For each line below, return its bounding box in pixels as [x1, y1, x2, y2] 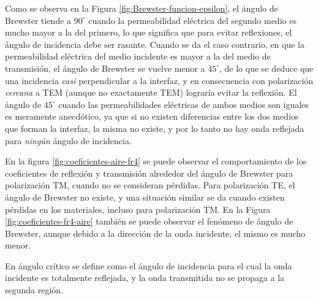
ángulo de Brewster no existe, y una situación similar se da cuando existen [5, 190, 285, 203]
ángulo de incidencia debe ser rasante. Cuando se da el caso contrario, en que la [5, 37, 305, 50]
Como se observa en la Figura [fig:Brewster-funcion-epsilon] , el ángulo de [5, 2, 278, 14]
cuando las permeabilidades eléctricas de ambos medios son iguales [58, 98, 309, 110]
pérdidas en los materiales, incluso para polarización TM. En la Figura [5, 202, 271, 215]
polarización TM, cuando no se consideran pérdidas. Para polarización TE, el [5, 179, 295, 191]
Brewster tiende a [5, 13, 72, 26]
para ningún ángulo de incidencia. [5, 134, 132, 147]
